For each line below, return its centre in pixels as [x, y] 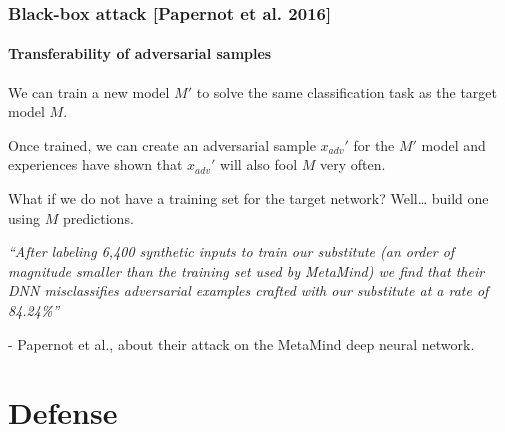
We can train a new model [89, 91]
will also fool [258, 164]
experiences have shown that [95, 164]
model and [453, 144]
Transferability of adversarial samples [140, 53]
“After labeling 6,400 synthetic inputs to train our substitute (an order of [231, 251]
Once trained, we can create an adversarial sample [162, 144]
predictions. [98, 217]
